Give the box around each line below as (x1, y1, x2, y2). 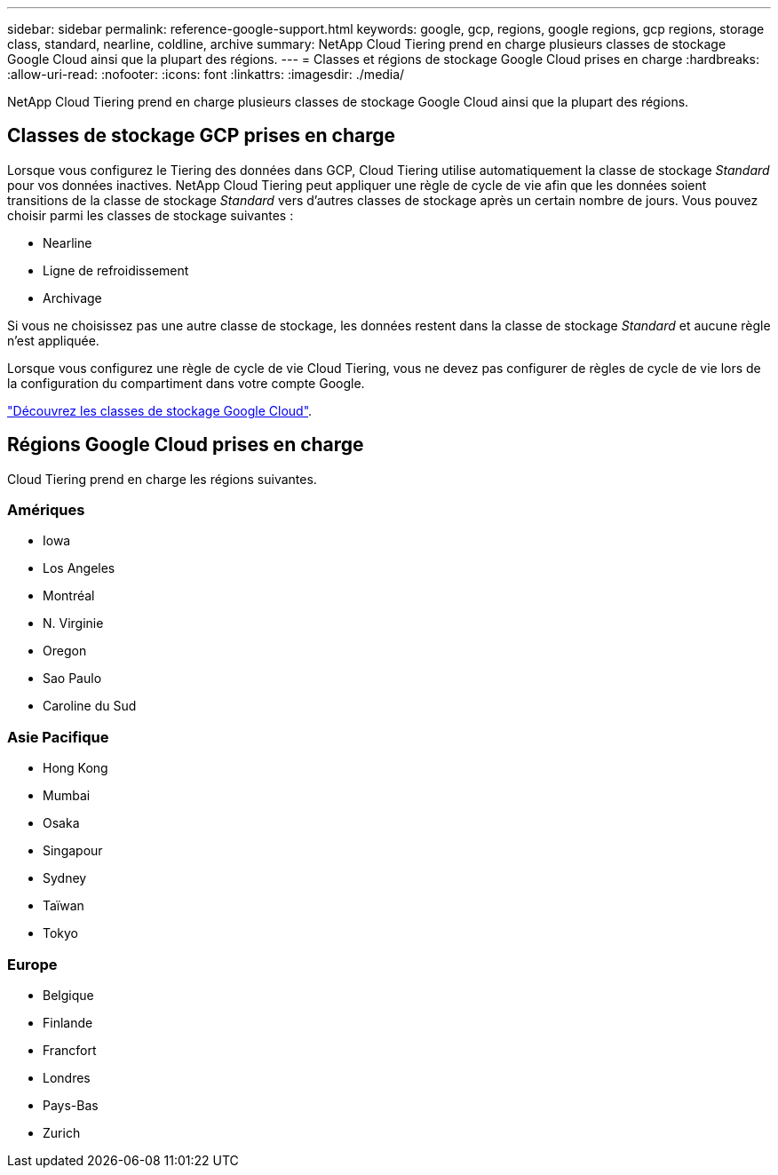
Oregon (43, 643, 87, 659)
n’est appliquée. (7, 332, 99, 348)
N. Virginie (43, 615, 104, 631)
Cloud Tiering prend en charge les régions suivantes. (7, 471, 317, 487)
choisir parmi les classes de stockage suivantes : (7, 207, 294, 223)
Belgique (43, 987, 94, 1003)
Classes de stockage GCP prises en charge (7, 124, 395, 147)
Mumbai (43, 788, 91, 804)
